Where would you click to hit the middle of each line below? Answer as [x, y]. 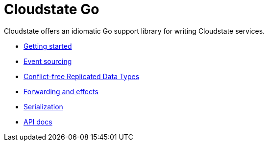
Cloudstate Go [52, 9]
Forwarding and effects [61, 91]
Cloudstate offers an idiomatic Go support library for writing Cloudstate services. [134, 31]
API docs [38, 122]
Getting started [48, 46]
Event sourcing [48, 61]
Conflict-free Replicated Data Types [82, 76]
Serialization [43, 106]
